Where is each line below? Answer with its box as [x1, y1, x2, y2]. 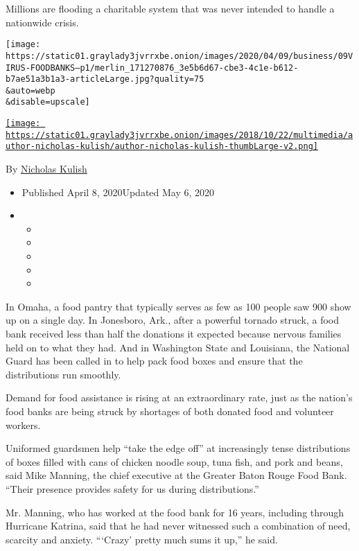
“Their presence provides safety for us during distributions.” [6, 481, 259, 496]
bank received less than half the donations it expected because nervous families [6, 326, 342, 341]
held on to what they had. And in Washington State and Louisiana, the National [6, 340, 350, 354]
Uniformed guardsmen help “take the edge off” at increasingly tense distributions [6, 441, 351, 455]
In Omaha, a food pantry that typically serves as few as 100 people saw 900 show [6, 299, 351, 313]
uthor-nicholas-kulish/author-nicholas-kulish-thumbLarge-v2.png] [6, 141, 319, 152]
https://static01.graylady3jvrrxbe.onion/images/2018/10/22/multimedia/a [6, 130, 353, 140]
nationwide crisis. [6, 15, 79, 29]
